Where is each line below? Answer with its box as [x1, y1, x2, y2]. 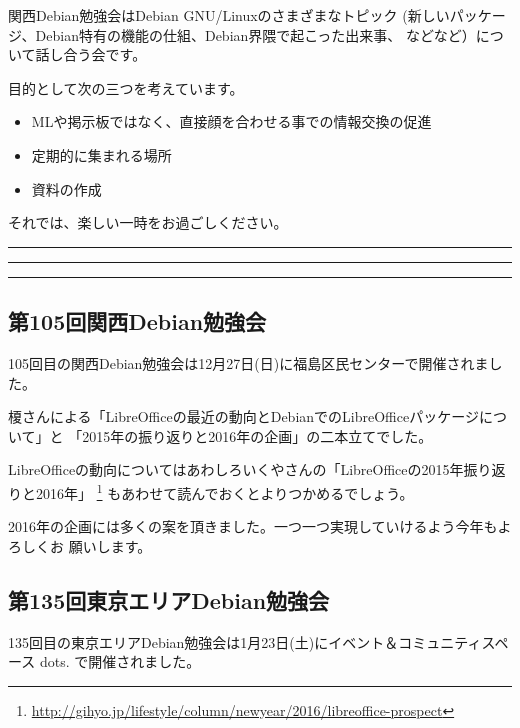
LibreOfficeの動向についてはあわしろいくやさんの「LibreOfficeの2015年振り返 [8, 459, 506, 480]
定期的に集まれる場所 [31, 144, 172, 165]
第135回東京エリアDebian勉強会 [8, 584, 330, 615]
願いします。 [68, 535, 152, 556]
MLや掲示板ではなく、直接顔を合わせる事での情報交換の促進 [31, 111, 432, 132]
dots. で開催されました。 [39, 651, 201, 672]
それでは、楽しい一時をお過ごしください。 [8, 212, 288, 233]
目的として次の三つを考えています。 [8, 77, 244, 98]
